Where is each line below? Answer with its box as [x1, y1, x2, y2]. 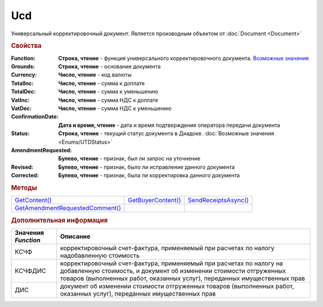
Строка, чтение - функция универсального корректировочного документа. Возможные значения [58, 54, 309, 62]
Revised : [11, 163, 33, 171]
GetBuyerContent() [127, 196, 181, 205]
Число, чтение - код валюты [58, 71, 132, 78]
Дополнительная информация [11, 216, 108, 224]
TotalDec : [11, 88, 36, 95]
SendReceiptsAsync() [187, 196, 249, 205]
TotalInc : [11, 80, 34, 87]
